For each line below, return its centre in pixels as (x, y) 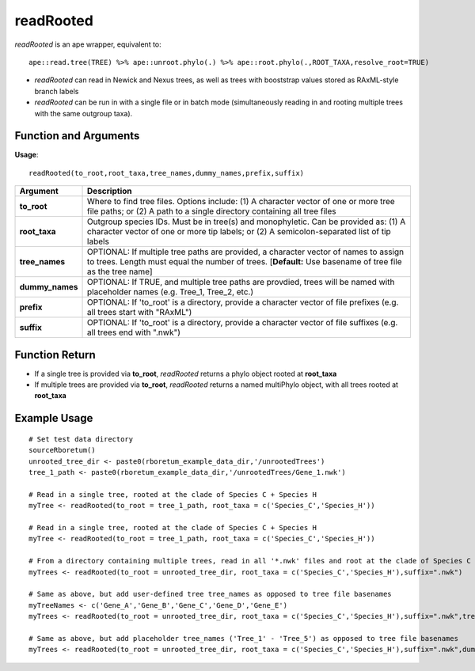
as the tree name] (120, 271)
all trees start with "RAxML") (140, 313)
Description (110, 191)
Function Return (55, 355)
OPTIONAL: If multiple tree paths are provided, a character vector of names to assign (245, 252)
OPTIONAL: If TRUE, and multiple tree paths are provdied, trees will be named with (241, 282)
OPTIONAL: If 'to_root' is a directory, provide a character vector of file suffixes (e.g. (243, 323)
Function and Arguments (77, 136)
